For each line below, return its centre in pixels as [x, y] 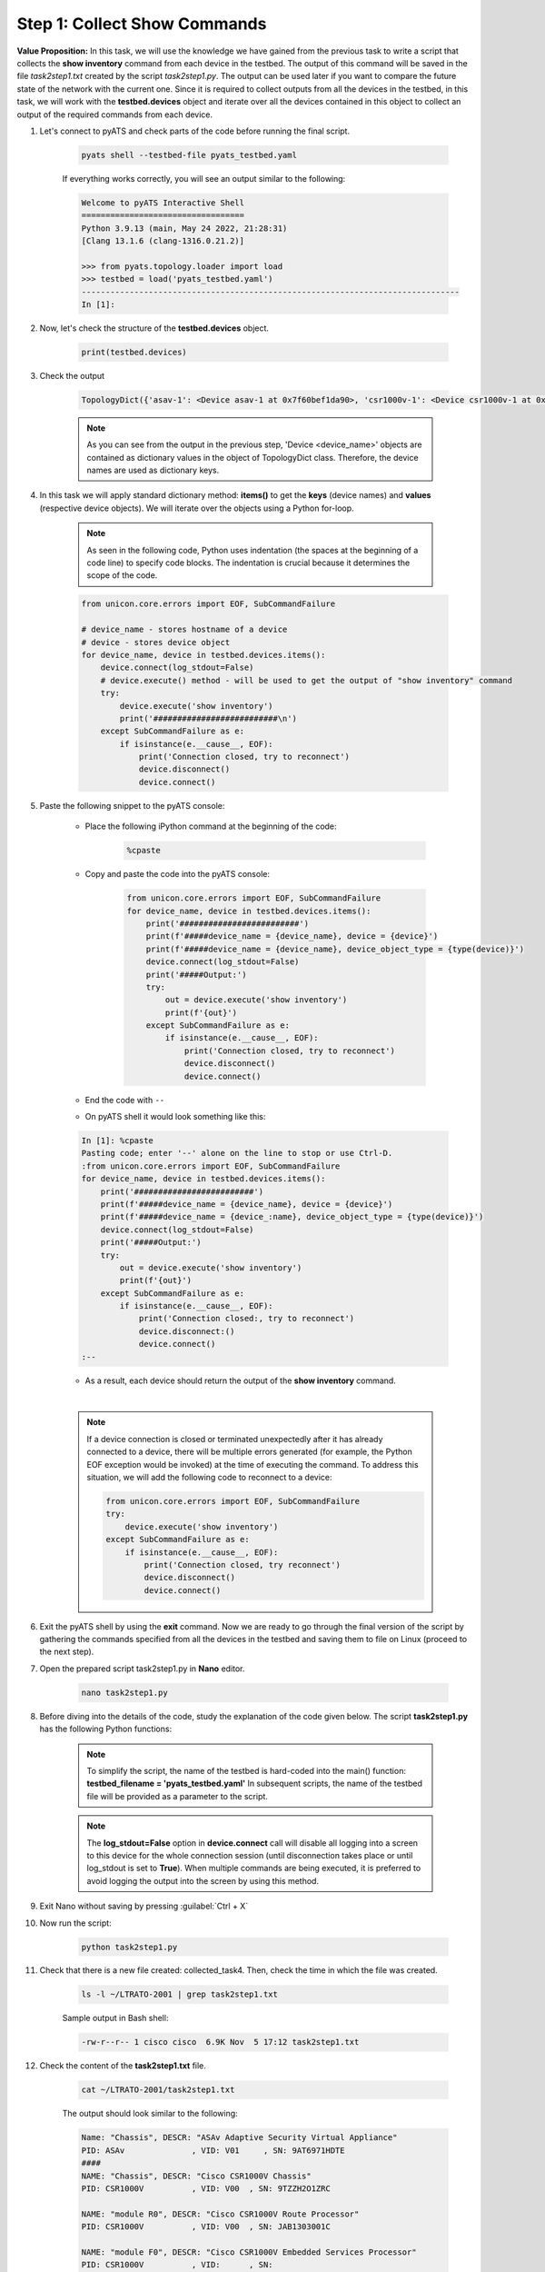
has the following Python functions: [106, 1729]
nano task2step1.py [124, 1692]
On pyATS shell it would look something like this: [175, 1117]
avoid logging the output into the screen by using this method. [203, 1880]
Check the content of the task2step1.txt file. [123, 2066]
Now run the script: [76, 1923]
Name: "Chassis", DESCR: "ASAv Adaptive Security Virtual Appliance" [239, 2137]
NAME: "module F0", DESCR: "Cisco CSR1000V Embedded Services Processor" [249, 2252]
